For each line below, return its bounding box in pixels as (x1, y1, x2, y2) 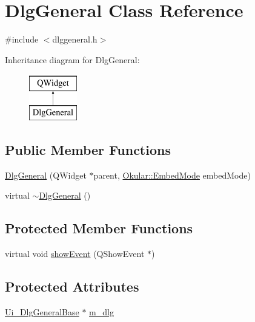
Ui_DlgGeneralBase (5, 305, 79, 318)
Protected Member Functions (5, 219, 193, 238)
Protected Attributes (5, 277, 139, 296)
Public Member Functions (5, 140, 171, 159)
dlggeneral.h (52, 33, 98, 46)
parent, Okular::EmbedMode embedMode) (93, 168, 251, 181)
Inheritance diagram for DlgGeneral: (5, 53, 140, 66)
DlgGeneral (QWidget (5, 168, 87, 181)
